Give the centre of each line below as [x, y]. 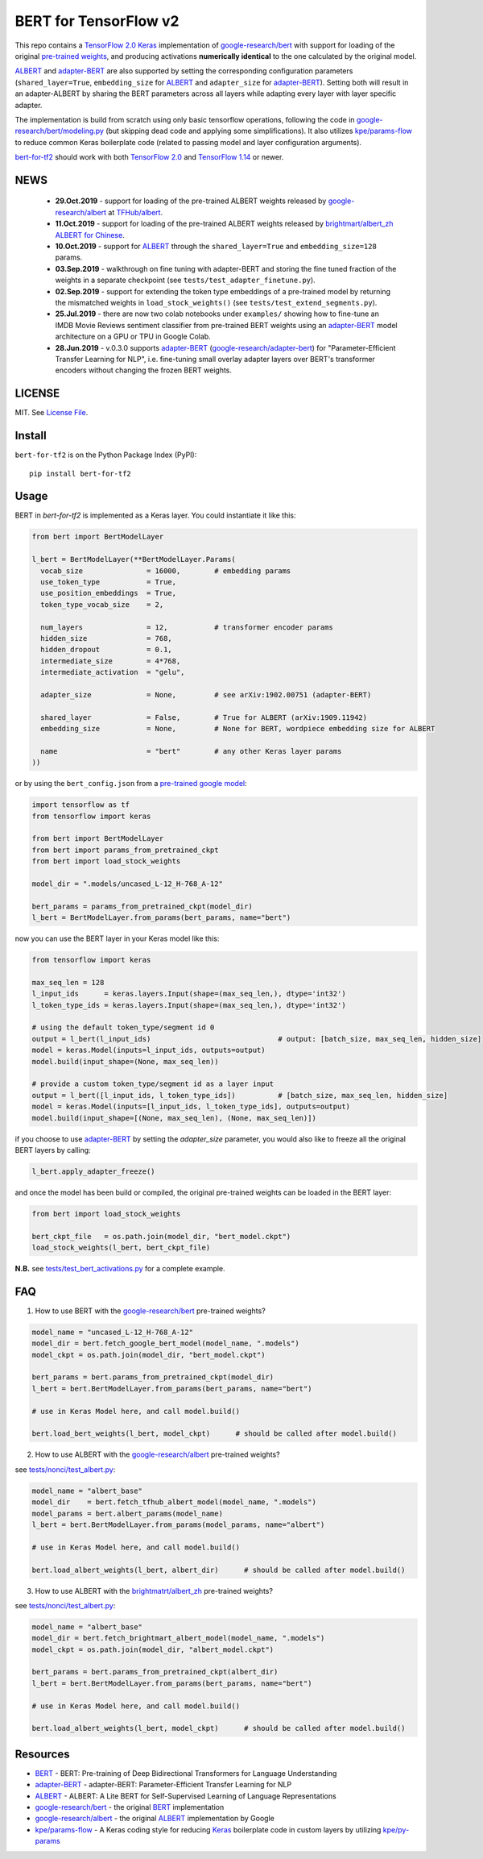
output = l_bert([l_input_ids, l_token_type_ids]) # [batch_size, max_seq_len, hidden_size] [240, 1095]
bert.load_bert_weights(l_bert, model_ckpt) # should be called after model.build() [215, 1434]
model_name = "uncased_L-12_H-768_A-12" [112, 1332]
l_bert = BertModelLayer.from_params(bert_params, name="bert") [161, 918]
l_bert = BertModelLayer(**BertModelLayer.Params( [134, 559]
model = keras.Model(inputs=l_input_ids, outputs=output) [149, 1050]
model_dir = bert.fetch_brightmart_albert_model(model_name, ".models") [178, 1638]
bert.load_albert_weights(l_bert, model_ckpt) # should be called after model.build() [219, 1728]
